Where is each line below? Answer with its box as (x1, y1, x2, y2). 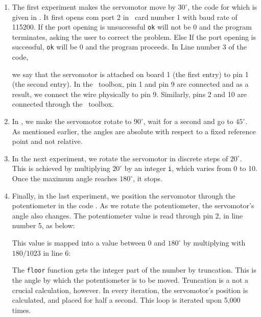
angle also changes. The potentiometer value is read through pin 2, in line (12, 210, 243, 221)
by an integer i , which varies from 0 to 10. (124, 163, 257, 174)
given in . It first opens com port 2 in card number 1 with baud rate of (12, 11, 238, 22)
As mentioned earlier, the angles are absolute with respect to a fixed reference (12, 126, 256, 136)
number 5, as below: (12, 220, 75, 231)
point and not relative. (12, 136, 83, 147)
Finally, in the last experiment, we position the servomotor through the (12, 190, 235, 201)
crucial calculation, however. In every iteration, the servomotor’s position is (12, 284, 248, 295)
